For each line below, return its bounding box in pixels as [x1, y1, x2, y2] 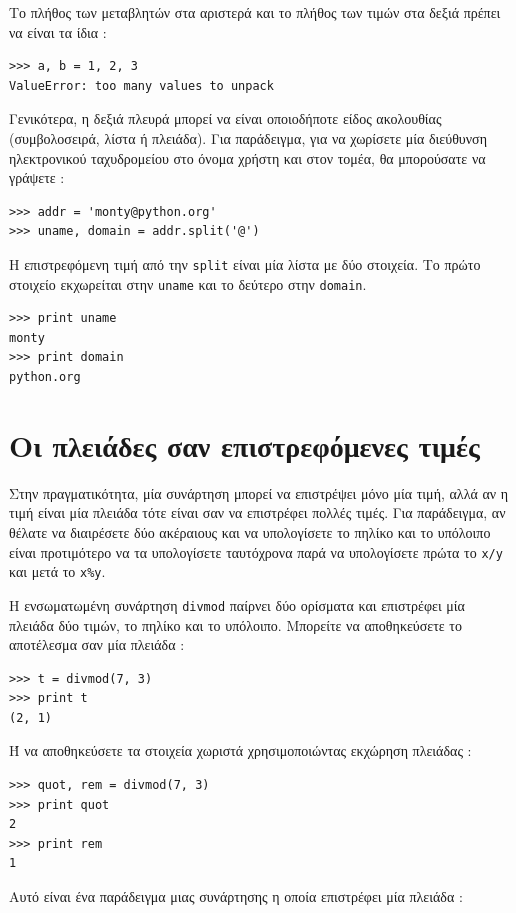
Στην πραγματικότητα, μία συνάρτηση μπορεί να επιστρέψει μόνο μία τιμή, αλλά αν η [9, 482, 509, 503]
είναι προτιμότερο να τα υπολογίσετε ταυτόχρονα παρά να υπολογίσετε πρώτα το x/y [9, 541, 503, 562]
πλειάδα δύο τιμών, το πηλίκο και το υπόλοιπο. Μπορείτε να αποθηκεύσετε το [9, 614, 462, 635]
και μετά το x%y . [9, 561, 106, 582]
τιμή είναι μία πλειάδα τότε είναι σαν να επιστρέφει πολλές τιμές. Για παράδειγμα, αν [9, 502, 506, 523]
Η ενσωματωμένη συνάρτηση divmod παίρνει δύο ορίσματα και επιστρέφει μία [9, 594, 465, 615]
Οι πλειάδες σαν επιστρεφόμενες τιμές [9, 424, 480, 465]
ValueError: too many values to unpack [9, 78, 274, 93]
